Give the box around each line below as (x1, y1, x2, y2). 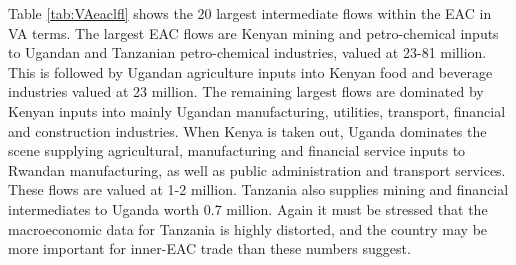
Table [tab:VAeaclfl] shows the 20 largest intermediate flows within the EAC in (8, 3, 492, 23)
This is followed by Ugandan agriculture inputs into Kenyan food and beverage (8, 61, 493, 82)
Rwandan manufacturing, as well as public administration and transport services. (8, 159, 506, 180)
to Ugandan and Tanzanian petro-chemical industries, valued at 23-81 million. (8, 42, 487, 63)
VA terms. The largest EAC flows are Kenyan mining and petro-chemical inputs (8, 22, 499, 43)
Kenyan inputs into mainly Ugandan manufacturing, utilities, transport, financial (8, 100, 506, 121)
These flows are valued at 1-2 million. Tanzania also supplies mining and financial (8, 179, 509, 200)
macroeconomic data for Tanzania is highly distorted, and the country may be (8, 218, 488, 239)
